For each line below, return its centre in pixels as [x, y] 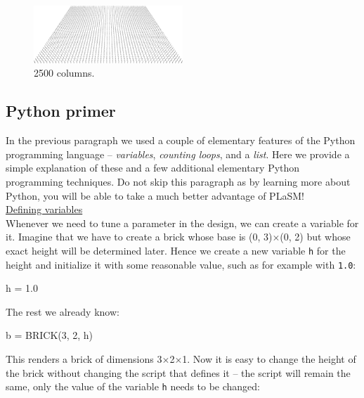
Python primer [61, 111]
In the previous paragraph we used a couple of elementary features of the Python [181, 140]
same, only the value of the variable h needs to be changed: [133, 386]
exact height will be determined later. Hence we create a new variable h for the [176, 250]
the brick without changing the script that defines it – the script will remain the [178, 372]
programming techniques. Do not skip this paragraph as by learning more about [178, 181]
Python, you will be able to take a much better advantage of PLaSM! [155, 195]
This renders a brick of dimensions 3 [84, 358]
